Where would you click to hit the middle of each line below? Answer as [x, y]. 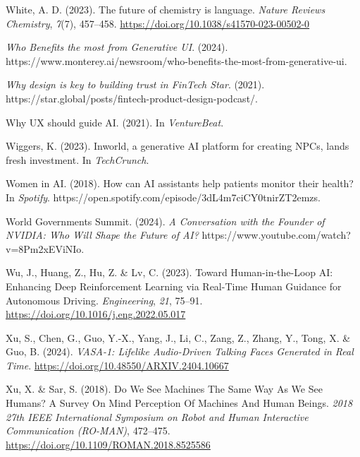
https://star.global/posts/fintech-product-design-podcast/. [132, 98]
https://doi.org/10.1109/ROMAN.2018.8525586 [108, 444]
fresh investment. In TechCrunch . [77, 159]
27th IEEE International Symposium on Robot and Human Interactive [157, 416]
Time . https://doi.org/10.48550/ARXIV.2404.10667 [117, 365]
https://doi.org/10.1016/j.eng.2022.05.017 [96, 314]
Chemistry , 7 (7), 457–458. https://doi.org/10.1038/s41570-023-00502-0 [158, 23]
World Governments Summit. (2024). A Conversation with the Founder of [165, 221]
